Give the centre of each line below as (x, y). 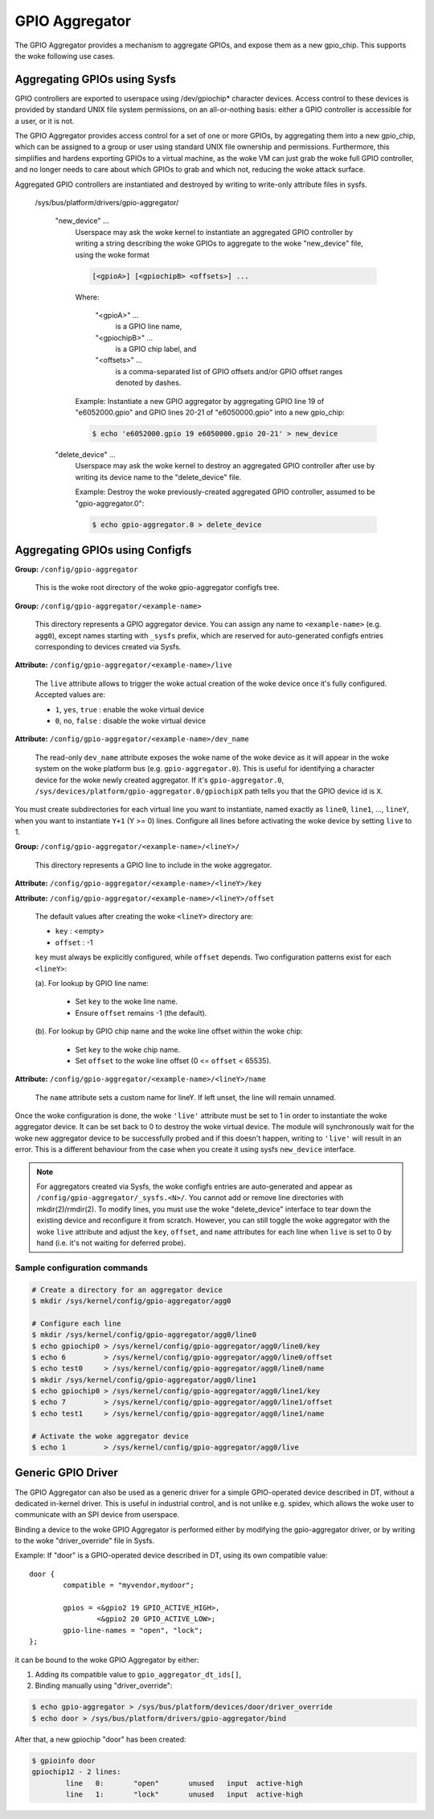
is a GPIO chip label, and (156, 349)
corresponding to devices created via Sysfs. (108, 646)
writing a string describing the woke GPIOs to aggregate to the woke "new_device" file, (219, 243)
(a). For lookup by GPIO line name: (92, 983)
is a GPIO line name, (149, 327)
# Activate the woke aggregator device (110, 1436)
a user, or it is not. (45, 121)
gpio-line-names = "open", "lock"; (133, 1630)
